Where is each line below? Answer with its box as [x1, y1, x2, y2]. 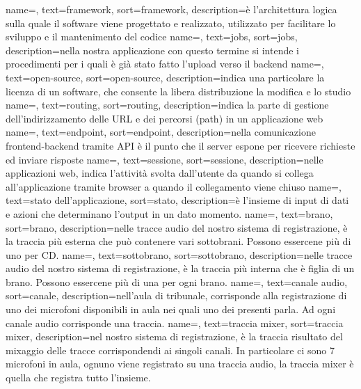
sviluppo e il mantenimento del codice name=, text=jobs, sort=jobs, [6, 29, 298, 44]
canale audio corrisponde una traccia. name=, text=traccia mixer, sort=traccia [6, 315, 344, 330]
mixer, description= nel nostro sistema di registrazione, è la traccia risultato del [6, 329, 343, 344]
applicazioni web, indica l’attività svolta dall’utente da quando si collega [6, 166, 314, 180]
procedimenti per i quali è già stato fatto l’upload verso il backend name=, [6, 56, 324, 71]
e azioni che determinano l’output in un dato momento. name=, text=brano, [6, 206, 333, 221]
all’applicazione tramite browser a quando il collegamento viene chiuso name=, [6, 179, 342, 193]
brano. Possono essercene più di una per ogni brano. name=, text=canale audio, [6, 274, 348, 289]
